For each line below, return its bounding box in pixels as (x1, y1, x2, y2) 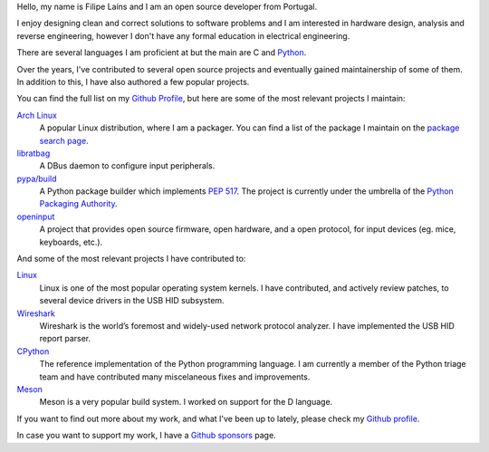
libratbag (16, 148, 51, 159)
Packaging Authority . (39, 198, 118, 209)
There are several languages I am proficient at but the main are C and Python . (16, 47, 307, 58)
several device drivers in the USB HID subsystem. (39, 295, 225, 306)
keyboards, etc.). (39, 236, 103, 247)
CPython (16, 345, 50, 357)
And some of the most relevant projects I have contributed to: (16, 254, 246, 264)
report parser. (39, 333, 91, 344)
